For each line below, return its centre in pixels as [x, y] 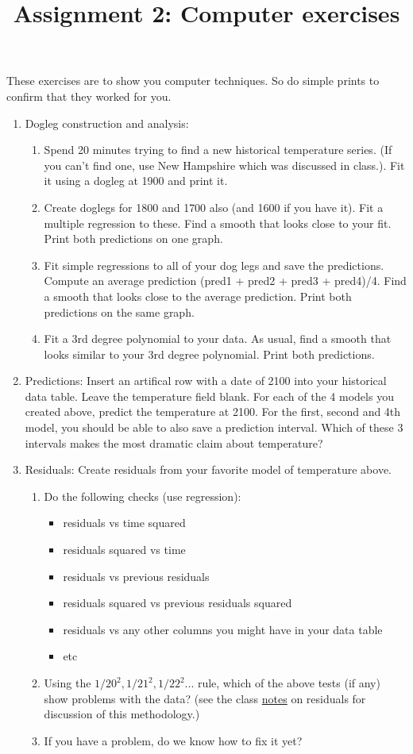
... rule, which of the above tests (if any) [282, 683]
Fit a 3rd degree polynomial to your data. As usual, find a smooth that [218, 339]
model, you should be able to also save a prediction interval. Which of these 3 [214, 427]
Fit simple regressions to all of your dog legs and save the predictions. [214, 265]
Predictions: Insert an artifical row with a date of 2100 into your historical [206, 381]
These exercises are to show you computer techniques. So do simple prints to [193, 81]
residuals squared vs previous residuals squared [178, 603]
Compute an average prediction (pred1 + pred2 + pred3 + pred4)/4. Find [225, 281]
